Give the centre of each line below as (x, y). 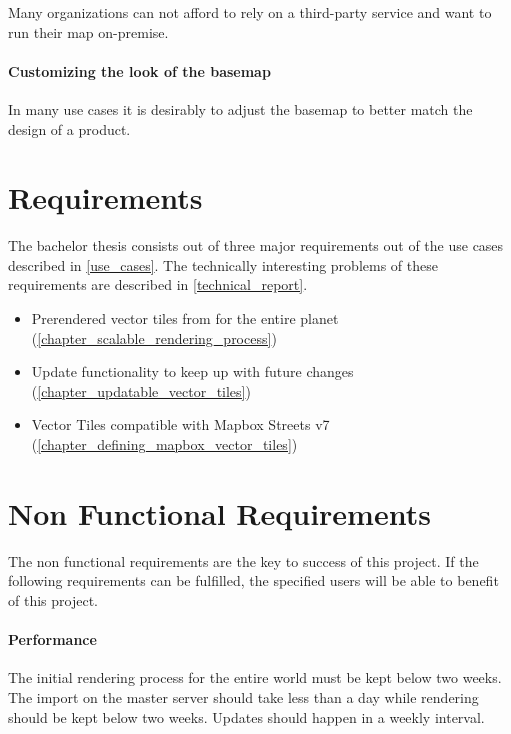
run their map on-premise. (88, 31)
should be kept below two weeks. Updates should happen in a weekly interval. (246, 716)
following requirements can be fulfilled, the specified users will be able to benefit (253, 580)
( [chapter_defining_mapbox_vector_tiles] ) (164, 444)
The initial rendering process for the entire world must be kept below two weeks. (255, 677)
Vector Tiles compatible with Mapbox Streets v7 (180, 424)
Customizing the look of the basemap (139, 70)
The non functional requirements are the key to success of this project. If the (243, 560)
